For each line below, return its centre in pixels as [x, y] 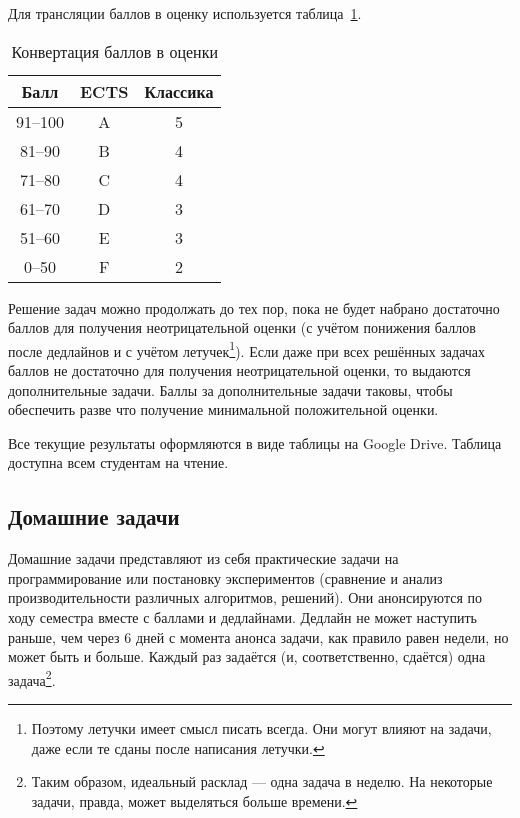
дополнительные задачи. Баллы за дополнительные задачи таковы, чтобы [230, 389]
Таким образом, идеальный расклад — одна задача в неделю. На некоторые [262, 781]
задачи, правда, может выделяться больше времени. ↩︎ [194, 800]
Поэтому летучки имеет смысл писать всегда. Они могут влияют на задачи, [261, 728]
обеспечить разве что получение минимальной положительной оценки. [223, 409]
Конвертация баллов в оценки [114, 51]
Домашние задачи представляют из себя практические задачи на [203, 558]
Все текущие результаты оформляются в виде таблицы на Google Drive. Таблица [255, 442]
